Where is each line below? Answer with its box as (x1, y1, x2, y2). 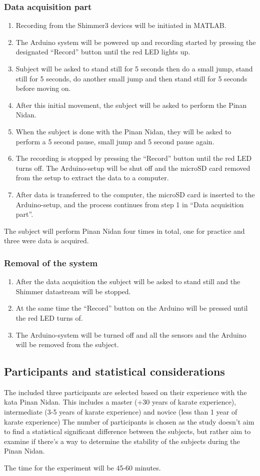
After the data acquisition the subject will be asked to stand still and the (15, 276, 240, 287)
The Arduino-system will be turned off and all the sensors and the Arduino (15, 329, 246, 340)
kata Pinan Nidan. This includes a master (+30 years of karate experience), (4, 397, 236, 407)
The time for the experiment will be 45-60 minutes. (4, 463, 161, 473)
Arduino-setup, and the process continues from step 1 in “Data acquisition (15, 199, 244, 209)
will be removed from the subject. (15, 339, 119, 350)
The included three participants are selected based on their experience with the (4, 387, 247, 397)
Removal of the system (4, 256, 98, 269)
